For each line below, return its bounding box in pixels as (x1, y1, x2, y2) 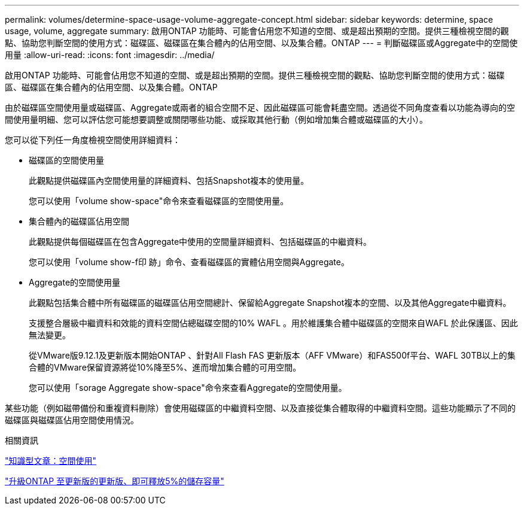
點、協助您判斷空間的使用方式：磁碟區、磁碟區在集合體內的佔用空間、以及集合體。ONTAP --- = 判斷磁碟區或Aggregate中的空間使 (5, 38, 518, 48)
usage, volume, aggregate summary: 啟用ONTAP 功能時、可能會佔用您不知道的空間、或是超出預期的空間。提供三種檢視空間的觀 (5, 26, 509, 36)
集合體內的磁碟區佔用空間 (29, 216, 129, 226)
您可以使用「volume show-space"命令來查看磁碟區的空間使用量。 (29, 196, 289, 206)
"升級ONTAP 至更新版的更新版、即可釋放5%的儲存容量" (5, 476, 224, 486)
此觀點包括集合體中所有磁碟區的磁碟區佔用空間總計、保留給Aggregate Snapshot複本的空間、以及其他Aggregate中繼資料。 (29, 297, 511, 308)
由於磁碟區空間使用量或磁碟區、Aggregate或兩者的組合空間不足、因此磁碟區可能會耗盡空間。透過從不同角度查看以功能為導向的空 (5, 102, 516, 113)
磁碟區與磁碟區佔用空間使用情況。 (5, 415, 139, 425)
